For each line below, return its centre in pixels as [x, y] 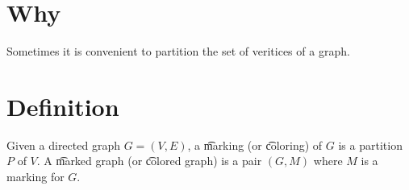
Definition [63, 106]
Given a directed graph [63, 145]
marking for [35, 177]
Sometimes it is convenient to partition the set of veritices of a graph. [178, 51]
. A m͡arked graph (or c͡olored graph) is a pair [149, 161]
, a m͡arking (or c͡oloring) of [255, 145]
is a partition [370, 145]
